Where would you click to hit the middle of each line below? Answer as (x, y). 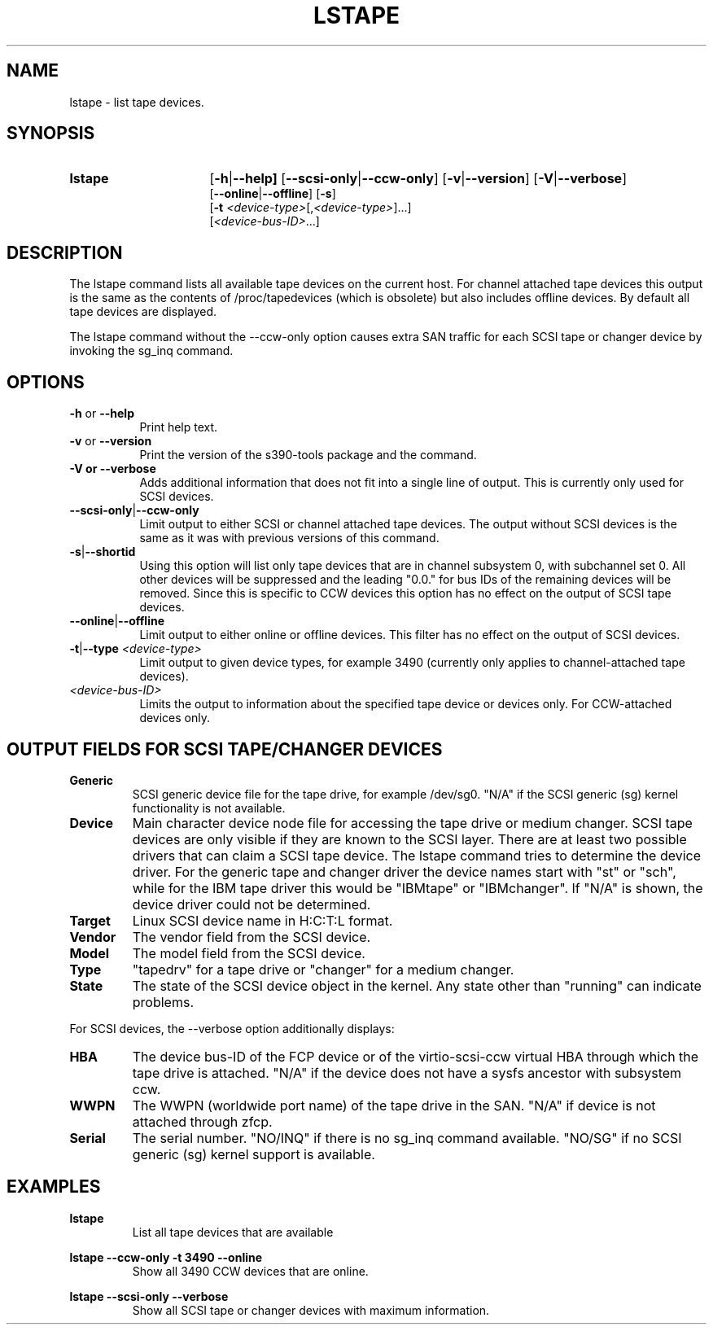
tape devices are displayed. (143, 312)
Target (90, 920)
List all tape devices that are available (233, 1232)
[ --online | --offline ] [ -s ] (273, 194)
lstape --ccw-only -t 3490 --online (166, 1257)
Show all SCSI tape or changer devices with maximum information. (311, 1310)
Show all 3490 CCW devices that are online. (250, 1271)
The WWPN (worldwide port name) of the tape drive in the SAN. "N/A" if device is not (394, 1105)
